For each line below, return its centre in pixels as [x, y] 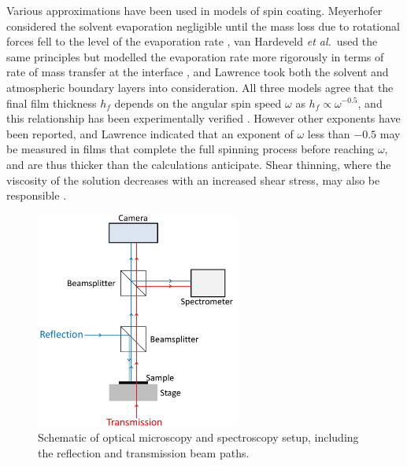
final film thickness [52, 103]
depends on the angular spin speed [198, 103]
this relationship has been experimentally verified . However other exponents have [203, 118]
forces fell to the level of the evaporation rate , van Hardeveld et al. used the [192, 41]
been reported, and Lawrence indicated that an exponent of [150, 133]
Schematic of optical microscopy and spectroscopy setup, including [198, 437]
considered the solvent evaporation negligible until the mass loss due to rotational [203, 26]
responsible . [37, 195]
